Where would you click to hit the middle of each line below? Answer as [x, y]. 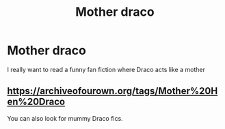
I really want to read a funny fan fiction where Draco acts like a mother [106, 69]
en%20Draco [36, 102]
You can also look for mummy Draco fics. [65, 118]
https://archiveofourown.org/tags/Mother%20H [112, 91]
